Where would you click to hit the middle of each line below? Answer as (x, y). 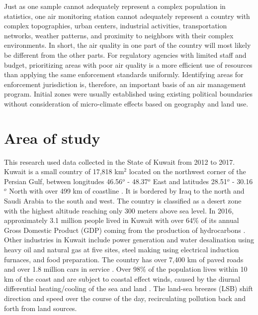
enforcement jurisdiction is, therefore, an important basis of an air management (125, 84)
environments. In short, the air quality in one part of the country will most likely (128, 45)
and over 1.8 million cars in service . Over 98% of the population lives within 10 (126, 269)
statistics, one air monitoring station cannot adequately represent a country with (127, 16)
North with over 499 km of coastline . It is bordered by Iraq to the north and (127, 191)
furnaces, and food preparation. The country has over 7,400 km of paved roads (124, 259)
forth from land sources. (41, 308)
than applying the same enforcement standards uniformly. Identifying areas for (124, 74)
